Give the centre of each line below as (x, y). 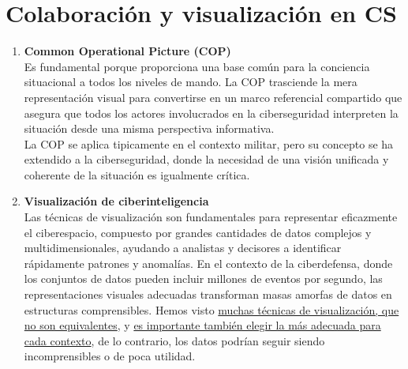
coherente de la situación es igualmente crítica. (137, 174)
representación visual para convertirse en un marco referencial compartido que (213, 97)
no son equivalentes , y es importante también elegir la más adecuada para (202, 325)
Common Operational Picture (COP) (127, 51)
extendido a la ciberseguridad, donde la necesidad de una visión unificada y (206, 159)
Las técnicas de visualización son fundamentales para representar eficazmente (211, 217)
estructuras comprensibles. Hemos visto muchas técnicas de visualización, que (211, 309)
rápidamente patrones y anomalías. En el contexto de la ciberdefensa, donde (208, 263)
